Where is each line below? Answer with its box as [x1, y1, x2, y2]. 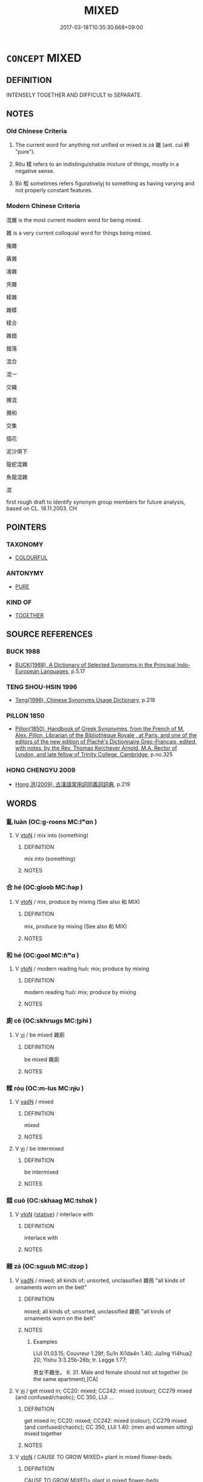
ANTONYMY [6, 569, 44, 577]
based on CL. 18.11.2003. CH [6, 504, 77, 512]
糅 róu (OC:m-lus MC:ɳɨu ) [6, 1084, 84, 1093]
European [14, 668, 39, 675]
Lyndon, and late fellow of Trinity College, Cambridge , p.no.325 [14, 751, 173, 758]
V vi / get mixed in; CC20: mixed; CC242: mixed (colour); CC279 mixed [14, 1387, 192, 1394]
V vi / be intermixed [14, 1145, 64, 1152]
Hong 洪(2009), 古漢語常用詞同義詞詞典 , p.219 [14, 781, 130, 788]
